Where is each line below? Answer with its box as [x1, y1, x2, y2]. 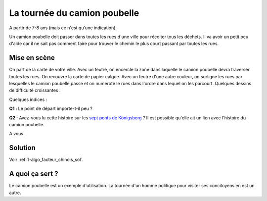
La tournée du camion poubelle [9, 7, 139, 18]
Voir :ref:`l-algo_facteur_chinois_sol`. [9, 156, 84, 163]
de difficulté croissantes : [9, 87, 61, 94]
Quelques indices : [9, 97, 47, 102]
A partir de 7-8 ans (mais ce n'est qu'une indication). [9, 25, 117, 31]
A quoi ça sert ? [9, 170, 58, 178]
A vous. [9, 131, 25, 137]
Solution [9, 144, 36, 152]
